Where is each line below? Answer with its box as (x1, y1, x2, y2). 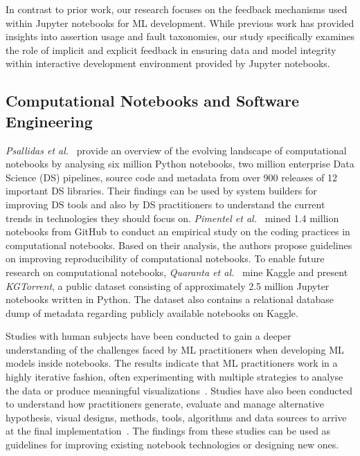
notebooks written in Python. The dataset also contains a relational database (6, 292, 334, 307)
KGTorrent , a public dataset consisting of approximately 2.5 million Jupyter (6, 278, 330, 293)
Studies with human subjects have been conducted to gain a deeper (6, 329, 291, 343)
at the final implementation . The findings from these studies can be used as (6, 423, 331, 438)
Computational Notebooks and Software (6, 90, 300, 111)
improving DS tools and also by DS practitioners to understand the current (6, 197, 325, 211)
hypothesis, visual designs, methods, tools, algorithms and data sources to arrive (6, 410, 347, 424)
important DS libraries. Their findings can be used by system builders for (6, 183, 317, 198)
